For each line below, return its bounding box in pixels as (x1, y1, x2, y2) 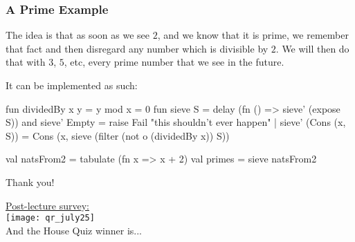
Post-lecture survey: (6, 198, 89, 212)
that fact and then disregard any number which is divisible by (6, 41, 268, 55)
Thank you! (6, 174, 55, 189)
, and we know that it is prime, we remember (157, 28, 349, 42)
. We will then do (275, 41, 349, 55)
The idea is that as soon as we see (6, 28, 149, 42)
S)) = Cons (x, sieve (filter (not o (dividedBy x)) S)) (6, 128, 230, 142)
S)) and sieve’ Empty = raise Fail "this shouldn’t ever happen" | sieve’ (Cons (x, (6, 115, 346, 129)
